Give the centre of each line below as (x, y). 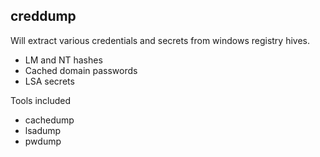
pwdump (43, 141)
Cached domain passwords (81, 70)
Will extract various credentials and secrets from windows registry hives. (160, 40)
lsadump (43, 130)
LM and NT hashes (63, 60)
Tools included (41, 100)
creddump (43, 16)
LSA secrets (49, 81)
